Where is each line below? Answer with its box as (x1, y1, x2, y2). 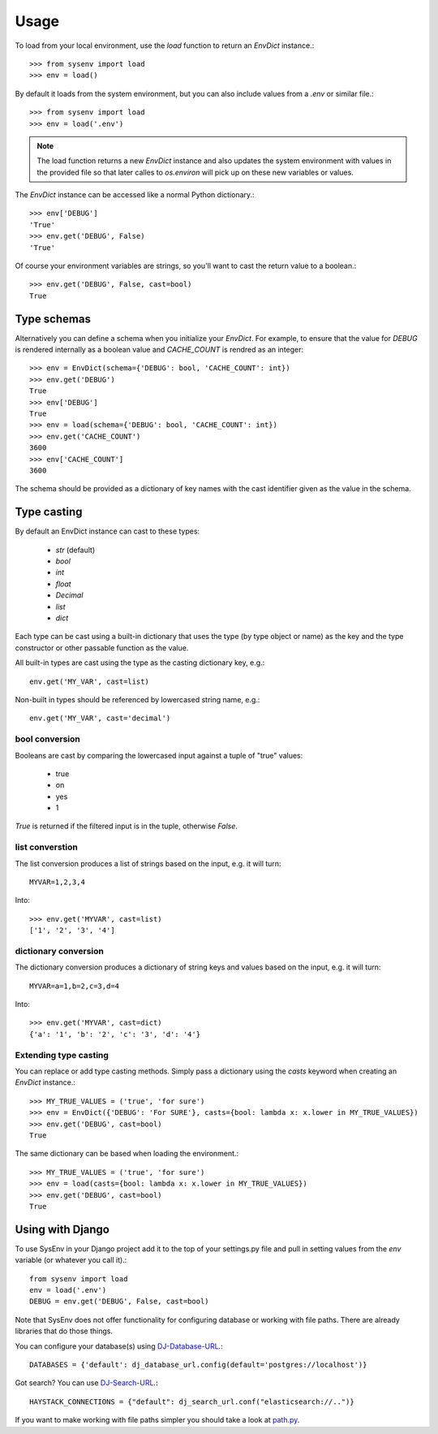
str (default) (55, 545, 96, 555)
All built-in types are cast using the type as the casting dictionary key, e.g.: (15, 658, 265, 667)
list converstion (15, 841, 79, 853)
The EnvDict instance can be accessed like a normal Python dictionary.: (15, 190, 255, 200)
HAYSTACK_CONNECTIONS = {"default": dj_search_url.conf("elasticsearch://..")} (29, 1397, 354, 1406)
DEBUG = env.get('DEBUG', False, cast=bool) (29, 1297, 210, 1307)
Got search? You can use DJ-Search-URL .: (15, 1378, 158, 1388)
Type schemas (15, 312, 91, 326)
